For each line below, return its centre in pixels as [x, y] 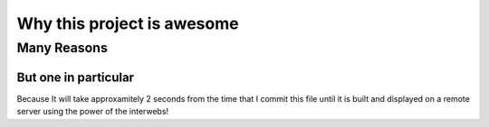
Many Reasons [62, 48]
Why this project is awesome [128, 23]
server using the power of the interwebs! [93, 112]
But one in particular [76, 77]
